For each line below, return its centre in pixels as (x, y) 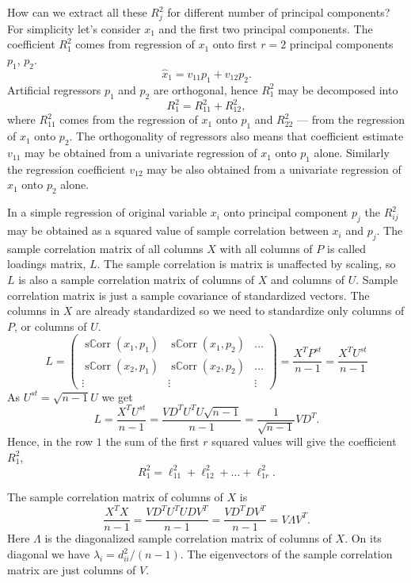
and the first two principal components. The (266, 28)
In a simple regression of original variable (107, 212)
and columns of (308, 280)
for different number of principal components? (279, 12)
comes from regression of (135, 44)
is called (346, 248)
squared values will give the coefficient (304, 441)
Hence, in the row (50, 441)
